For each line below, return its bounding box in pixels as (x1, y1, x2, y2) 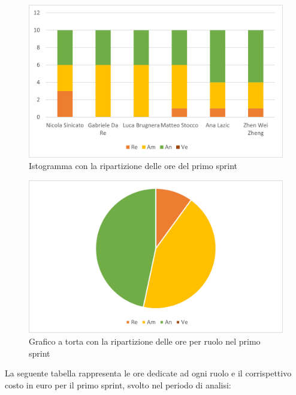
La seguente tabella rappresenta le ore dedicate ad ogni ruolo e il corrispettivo (5, 367, 292, 379)
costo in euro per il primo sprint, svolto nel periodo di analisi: (5, 378, 231, 391)
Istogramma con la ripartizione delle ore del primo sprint (29, 159, 238, 172)
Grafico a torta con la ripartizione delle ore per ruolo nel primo (29, 335, 261, 348)
